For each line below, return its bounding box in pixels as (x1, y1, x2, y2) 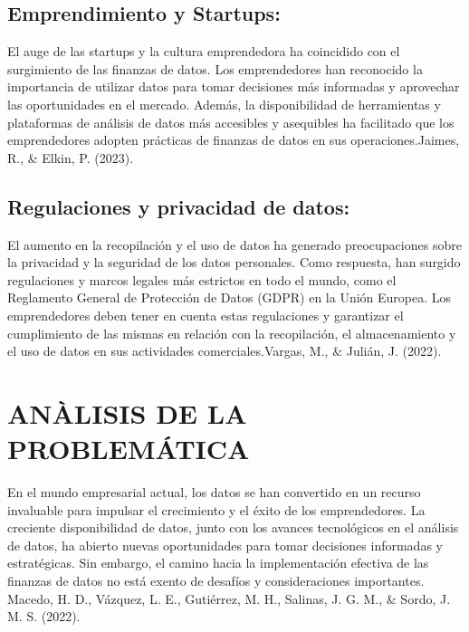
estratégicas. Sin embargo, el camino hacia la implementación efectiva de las (7, 553, 429, 572)
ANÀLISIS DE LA (7, 394, 247, 431)
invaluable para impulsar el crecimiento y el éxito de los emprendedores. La (7, 500, 426, 519)
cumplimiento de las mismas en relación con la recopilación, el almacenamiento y (7, 323, 456, 342)
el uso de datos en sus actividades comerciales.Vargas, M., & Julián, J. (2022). (7, 341, 442, 360)
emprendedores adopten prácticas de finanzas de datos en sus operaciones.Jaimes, (7, 130, 460, 149)
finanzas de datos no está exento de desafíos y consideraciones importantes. (7, 571, 425, 589)
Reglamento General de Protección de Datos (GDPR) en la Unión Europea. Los (7, 288, 452, 307)
